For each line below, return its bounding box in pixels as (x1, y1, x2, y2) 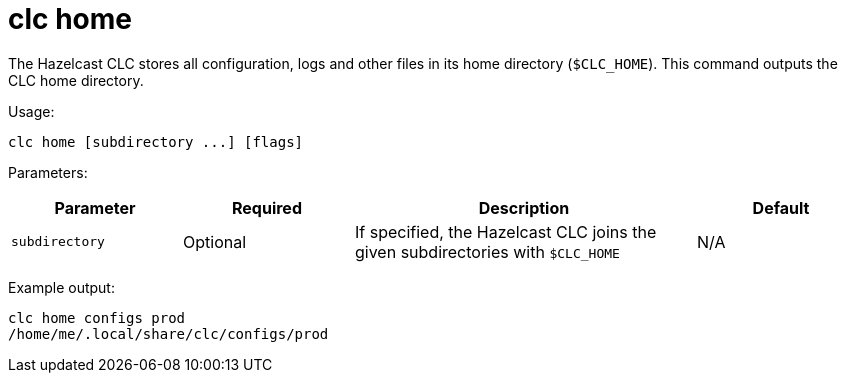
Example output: (8, 278, 115, 296)
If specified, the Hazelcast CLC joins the (355, 221, 657, 242)
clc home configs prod (8, 309, 186, 326)
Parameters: (8, 163, 88, 181)
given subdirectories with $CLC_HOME (355, 241, 620, 262)
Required (232, 197, 302, 218)
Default (752, 197, 810, 218)
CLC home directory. (8, 71, 144, 89)
